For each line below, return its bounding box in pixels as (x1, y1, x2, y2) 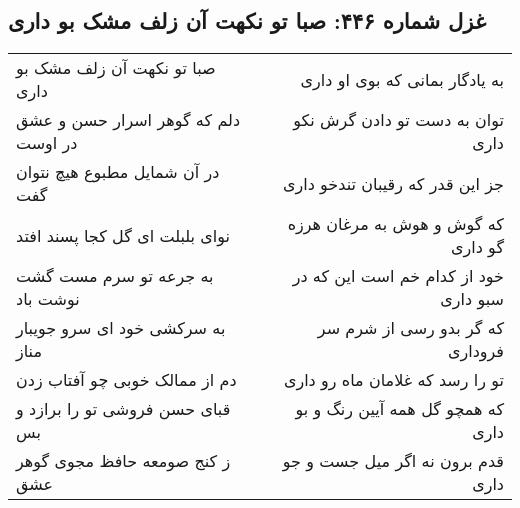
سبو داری (440, 287, 504, 311)
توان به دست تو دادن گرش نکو (293, 108, 504, 132)
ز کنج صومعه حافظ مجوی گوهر (16, 449, 231, 473)
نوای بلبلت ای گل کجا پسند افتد (16, 223, 231, 247)
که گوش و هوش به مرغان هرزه (287, 212, 504, 236)
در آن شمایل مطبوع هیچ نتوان (16, 160, 220, 184)
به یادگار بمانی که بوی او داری (300, 67, 504, 91)
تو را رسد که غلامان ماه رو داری (283, 368, 504, 392)
